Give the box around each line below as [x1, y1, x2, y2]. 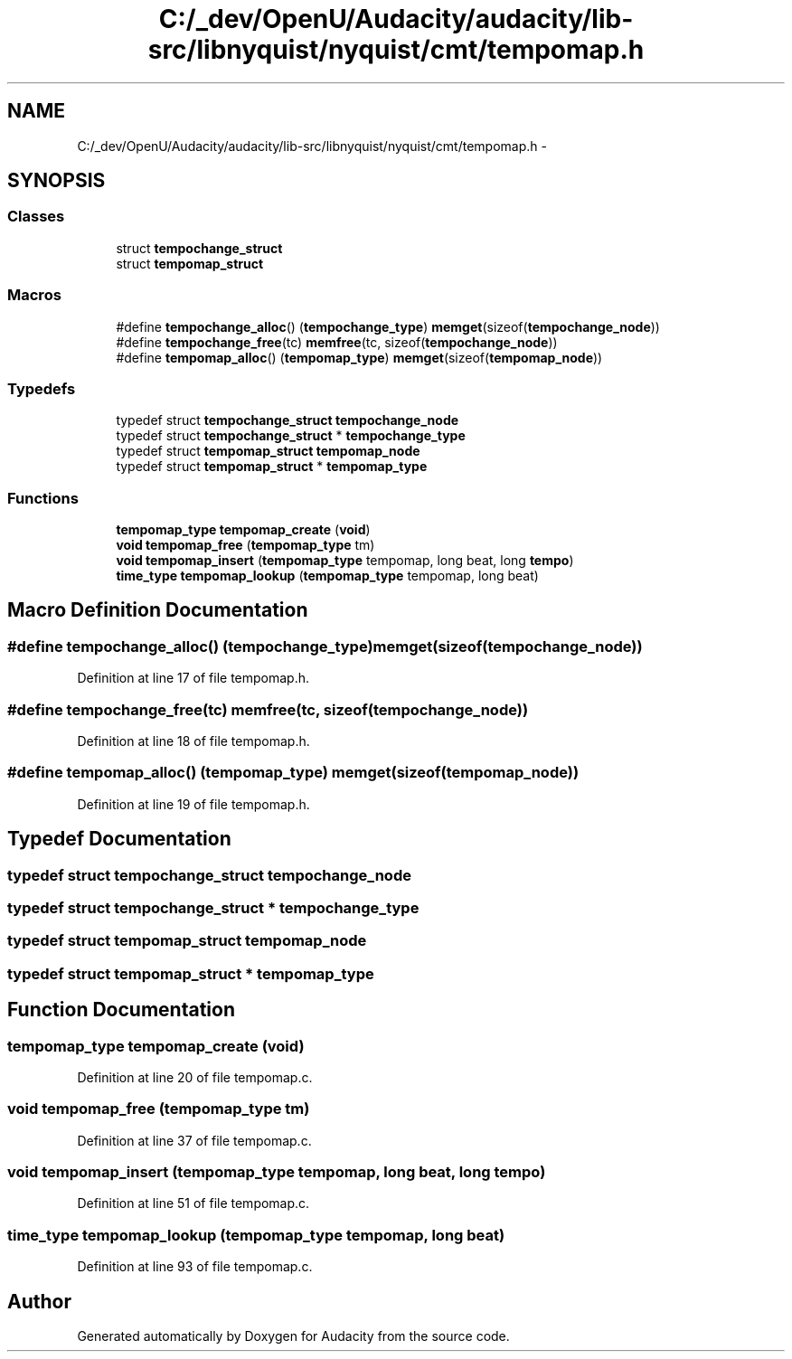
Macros [7, 286, 61, 305]
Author [7, 1289, 71, 1313]
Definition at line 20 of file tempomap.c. [77, 1069, 313, 1085]
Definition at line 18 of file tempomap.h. [77, 733, 310, 750]
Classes [7, 207, 65, 226]
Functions [7, 488, 79, 507]
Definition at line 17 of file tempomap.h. [77, 670, 310, 686]
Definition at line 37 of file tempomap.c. [77, 1132, 312, 1148]
